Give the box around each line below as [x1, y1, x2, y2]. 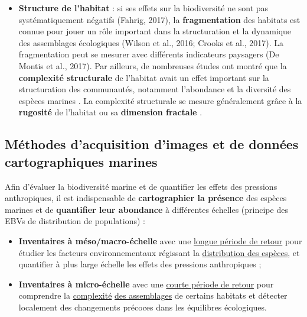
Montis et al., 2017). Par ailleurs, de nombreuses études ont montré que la [18, 59, 287, 72]
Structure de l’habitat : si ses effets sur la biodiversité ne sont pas [18, 2, 269, 14]
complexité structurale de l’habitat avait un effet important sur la [18, 71, 269, 83]
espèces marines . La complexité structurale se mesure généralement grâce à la [18, 94, 302, 106]
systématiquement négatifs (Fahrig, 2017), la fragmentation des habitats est [18, 13, 301, 25]
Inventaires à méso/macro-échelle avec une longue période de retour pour [18, 234, 302, 247]
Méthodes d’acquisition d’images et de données [5, 135, 299, 153]
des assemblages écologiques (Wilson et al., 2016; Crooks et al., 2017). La [18, 36, 284, 48]
